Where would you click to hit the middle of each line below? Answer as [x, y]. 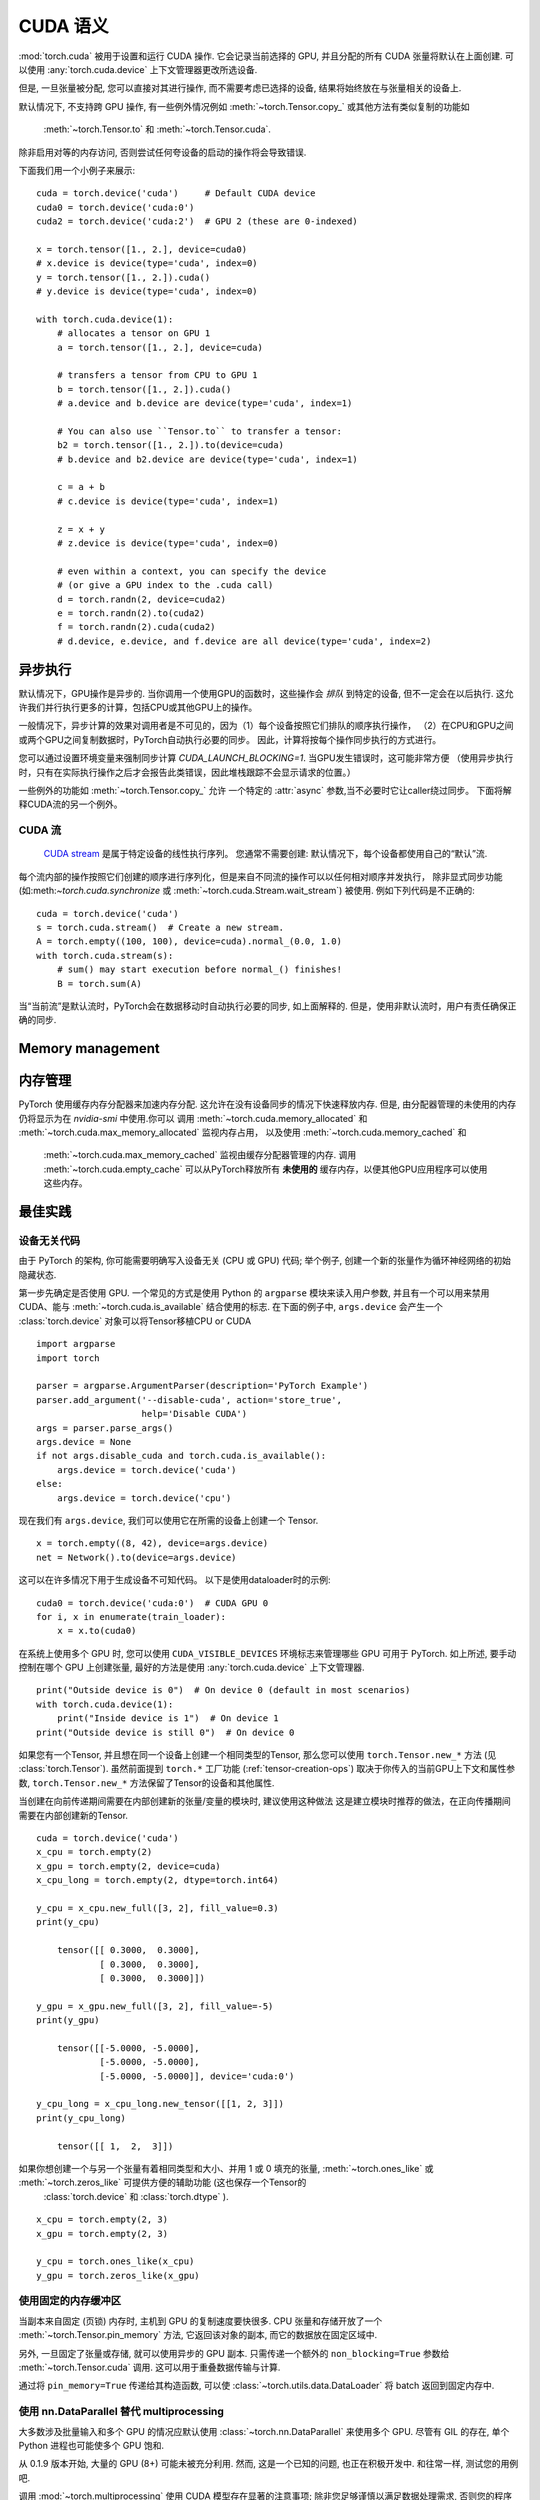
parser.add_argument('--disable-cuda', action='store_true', [189, 1399]
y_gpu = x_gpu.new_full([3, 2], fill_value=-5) [155, 2006]
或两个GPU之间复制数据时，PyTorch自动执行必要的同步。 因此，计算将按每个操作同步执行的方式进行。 [230, 739]
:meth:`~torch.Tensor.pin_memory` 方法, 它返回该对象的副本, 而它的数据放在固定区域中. [198, 2335]
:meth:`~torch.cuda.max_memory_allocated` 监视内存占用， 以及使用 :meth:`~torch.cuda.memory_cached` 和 [242, 1132]
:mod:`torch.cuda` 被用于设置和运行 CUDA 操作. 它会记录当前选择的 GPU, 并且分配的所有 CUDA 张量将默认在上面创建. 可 [266, 56]
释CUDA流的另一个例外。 [70, 804]
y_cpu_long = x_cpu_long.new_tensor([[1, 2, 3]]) [160, 2104]
